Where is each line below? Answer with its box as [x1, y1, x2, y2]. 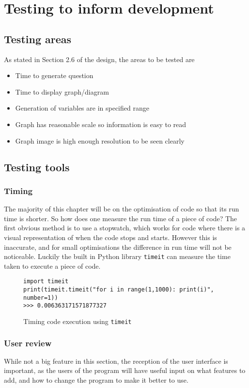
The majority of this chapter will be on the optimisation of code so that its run [4, 204, 239, 214]
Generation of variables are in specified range [15, 103, 149, 113]
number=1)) [23, 294, 58, 301]
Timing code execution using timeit [23, 316, 132, 326]
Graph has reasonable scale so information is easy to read [15, 119, 187, 129]
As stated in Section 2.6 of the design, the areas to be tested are [4, 54, 195, 64]
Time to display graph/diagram [15, 86, 109, 97]
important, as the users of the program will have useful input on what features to [4, 365, 246, 375]
